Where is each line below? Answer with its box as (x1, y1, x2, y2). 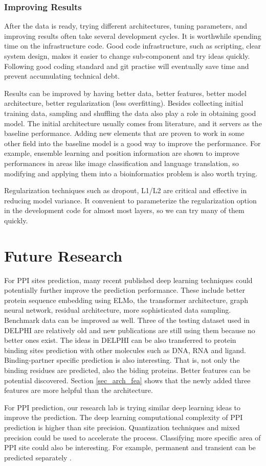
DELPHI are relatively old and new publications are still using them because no (4, 324, 255, 335)
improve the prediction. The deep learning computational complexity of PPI (4, 412, 243, 423)
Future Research (4, 245, 123, 266)
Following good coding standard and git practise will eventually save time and (4, 60, 249, 71)
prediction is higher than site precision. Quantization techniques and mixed (4, 422, 240, 432)
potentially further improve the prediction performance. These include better (4, 285, 245, 295)
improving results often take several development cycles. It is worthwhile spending (4, 30, 261, 41)
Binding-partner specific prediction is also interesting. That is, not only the (4, 355, 240, 365)
